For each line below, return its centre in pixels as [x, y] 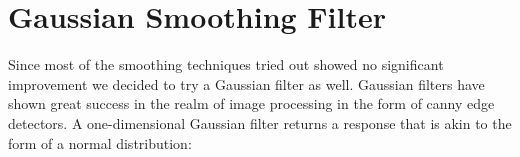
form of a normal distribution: [100, 142]
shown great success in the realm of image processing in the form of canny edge [251, 103]
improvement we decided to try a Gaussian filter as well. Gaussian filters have [246, 83]
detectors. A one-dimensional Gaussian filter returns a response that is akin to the [260, 122]
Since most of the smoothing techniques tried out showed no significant [226, 64]
